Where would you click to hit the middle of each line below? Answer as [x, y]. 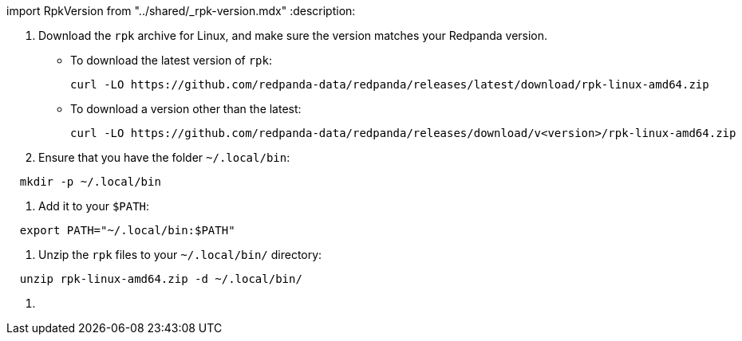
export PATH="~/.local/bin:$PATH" [127, 230]
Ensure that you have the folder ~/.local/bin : [164, 157]
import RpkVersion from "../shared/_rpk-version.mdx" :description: [181, 11]
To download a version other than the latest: [186, 109]
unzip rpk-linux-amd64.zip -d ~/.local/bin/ [161, 279]
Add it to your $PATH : [94, 206]
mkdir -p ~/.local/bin [90, 182]
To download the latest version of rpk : [172, 60]
